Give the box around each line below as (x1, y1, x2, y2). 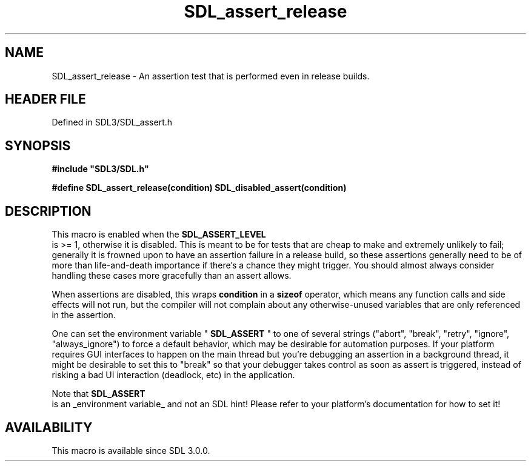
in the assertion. (52, 310, 116, 321)
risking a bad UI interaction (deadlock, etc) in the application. (52, 370, 295, 381)
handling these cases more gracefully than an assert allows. (52, 270, 292, 281)
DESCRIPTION (5, 203, 92, 219)
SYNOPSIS (5, 138, 71, 153)
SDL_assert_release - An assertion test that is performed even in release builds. (52, 70, 370, 81)
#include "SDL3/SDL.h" (52, 164, 149, 175)
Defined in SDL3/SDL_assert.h (52, 117, 173, 128)
